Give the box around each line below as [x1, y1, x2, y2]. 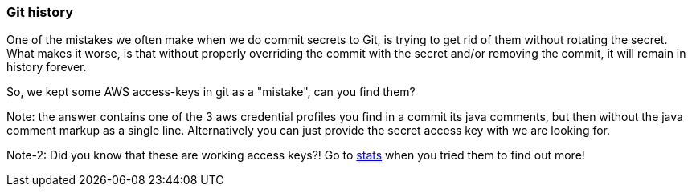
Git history [6, 4, 73, 20]
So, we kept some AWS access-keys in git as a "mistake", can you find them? [6, 85, 416, 99]
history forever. [6, 60, 87, 74]
